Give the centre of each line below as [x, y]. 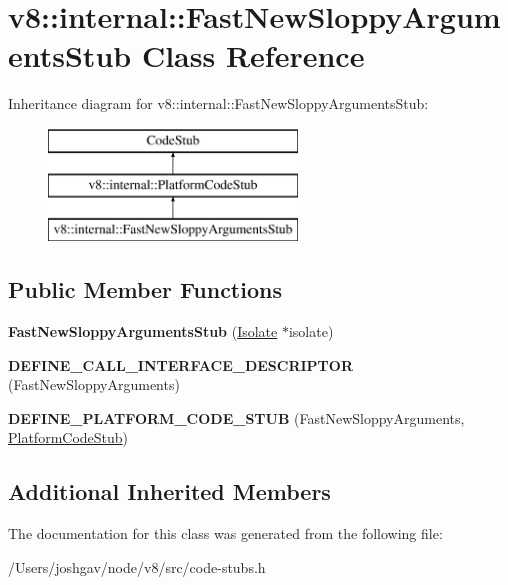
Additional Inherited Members [169, 491]
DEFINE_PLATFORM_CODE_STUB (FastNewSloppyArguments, [236, 417]
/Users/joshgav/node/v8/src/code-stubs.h [137, 566]
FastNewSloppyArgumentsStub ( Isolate [143, 331]
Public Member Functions [145, 289]
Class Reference [253, 55]
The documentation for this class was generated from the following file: [225, 533]
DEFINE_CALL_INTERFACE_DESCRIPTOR [180, 364]
